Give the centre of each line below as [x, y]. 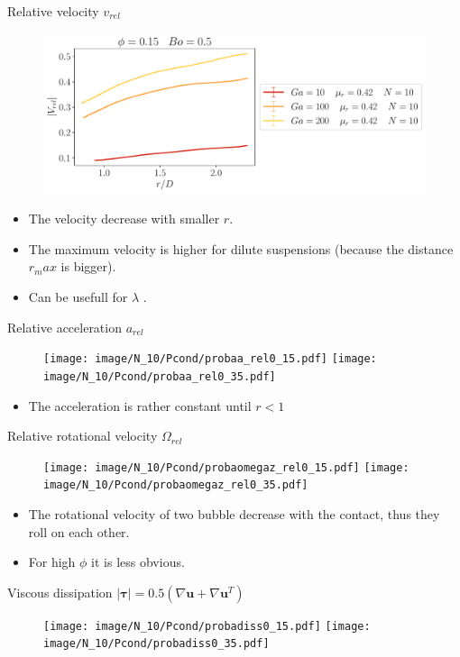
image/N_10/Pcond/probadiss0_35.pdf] [156, 644]
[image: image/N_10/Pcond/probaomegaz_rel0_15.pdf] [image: [226, 467]
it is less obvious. [138, 562]
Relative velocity [53, 11]
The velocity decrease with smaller [124, 219]
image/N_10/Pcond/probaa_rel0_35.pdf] [160, 376]
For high [52, 562]
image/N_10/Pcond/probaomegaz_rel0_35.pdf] [176, 485]
